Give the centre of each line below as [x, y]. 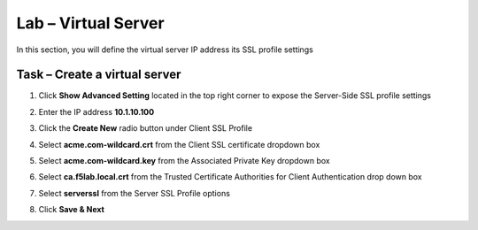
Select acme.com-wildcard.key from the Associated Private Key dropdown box [185, 161]
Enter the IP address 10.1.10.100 [96, 111]
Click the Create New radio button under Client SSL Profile [145, 128]
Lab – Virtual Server [90, 23]
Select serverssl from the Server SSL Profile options [134, 193]
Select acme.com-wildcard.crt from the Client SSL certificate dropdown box [179, 144]
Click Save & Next [72, 210]
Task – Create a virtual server [99, 75]
